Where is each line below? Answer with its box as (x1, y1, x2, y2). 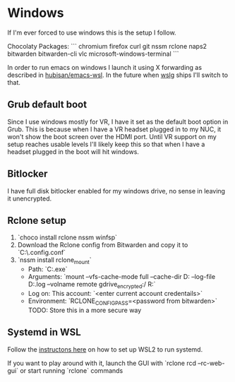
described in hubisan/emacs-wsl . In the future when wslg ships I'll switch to (7, 71, 228, 79)
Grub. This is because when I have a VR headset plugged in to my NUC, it (7, 125, 222, 133)
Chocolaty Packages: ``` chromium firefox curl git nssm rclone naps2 (7, 42, 207, 50)
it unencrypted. (7, 194, 52, 203)
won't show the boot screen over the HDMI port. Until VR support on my (7, 132, 217, 141)
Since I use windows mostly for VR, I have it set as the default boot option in (7, 117, 229, 126)
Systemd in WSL (7, 326, 81, 338)
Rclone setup (7, 214, 67, 227)
